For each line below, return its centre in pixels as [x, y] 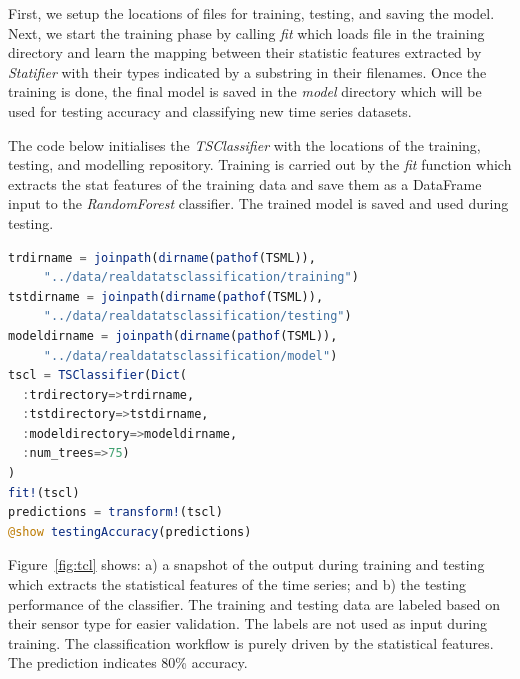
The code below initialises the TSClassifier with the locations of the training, [244, 144]
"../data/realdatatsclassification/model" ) [190, 355]
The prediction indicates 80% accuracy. [128, 662]
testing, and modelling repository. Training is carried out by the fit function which [260, 164]
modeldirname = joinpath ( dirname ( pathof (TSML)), [173, 335]
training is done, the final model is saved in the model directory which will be [245, 91]
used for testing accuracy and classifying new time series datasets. [210, 110]
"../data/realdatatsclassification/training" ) [201, 277]
